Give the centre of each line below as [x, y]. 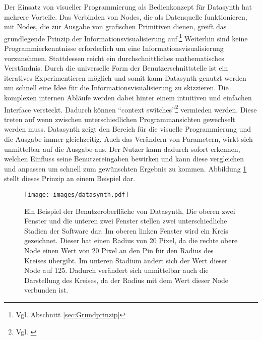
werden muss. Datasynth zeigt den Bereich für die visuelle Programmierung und [127, 129]
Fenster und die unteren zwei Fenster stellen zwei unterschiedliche [126, 221]
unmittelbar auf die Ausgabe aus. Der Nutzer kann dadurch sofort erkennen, [122, 149]
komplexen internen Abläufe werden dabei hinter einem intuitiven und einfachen [128, 97]
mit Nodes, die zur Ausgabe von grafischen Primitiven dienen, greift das [115, 26]
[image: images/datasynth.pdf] [77, 195]
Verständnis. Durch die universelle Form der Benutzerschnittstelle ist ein [116, 68]
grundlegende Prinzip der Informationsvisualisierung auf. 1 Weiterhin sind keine [126, 37]
